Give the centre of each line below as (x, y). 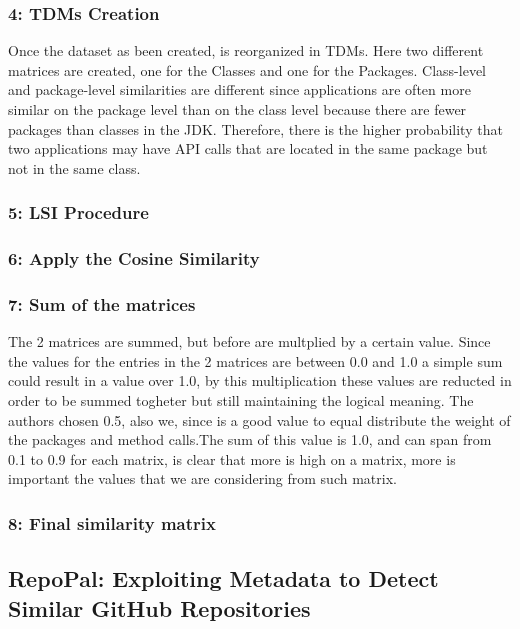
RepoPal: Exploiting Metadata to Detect (223, 578)
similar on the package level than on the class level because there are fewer (237, 109)
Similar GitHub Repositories (159, 607)
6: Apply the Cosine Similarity (134, 258)
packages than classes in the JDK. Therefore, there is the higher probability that (255, 128)
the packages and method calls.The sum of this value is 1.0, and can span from (250, 439)
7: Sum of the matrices (102, 303)
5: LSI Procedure (78, 212)
